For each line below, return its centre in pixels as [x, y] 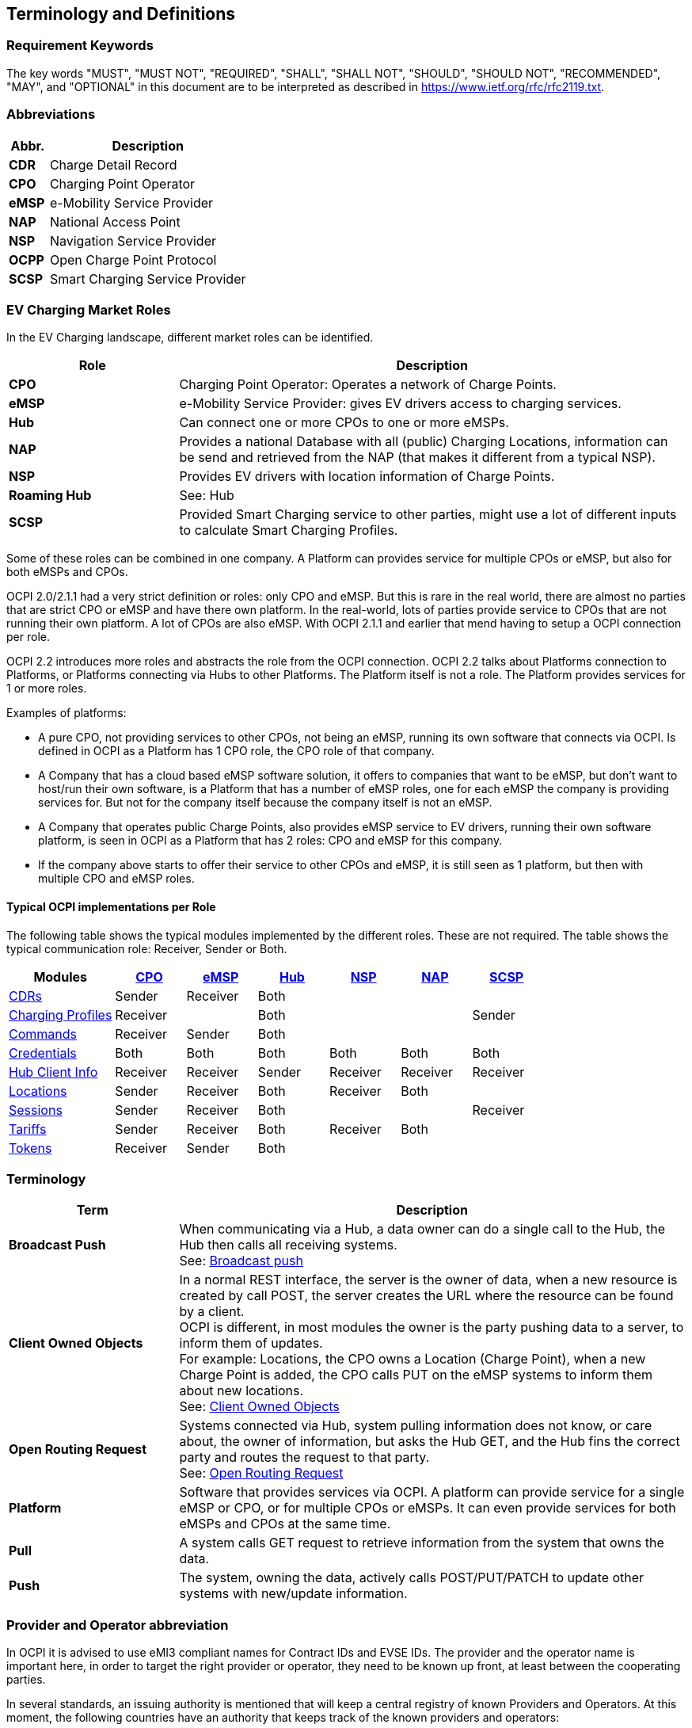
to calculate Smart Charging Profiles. [289, 530]
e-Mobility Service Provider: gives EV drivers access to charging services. [400, 404]
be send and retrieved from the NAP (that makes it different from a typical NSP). [417, 458]
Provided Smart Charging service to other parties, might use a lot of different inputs [428, 515]
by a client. [212, 1312]
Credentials [43, 1053]
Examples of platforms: [67, 713]
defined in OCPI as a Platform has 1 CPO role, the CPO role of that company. [236, 751]
